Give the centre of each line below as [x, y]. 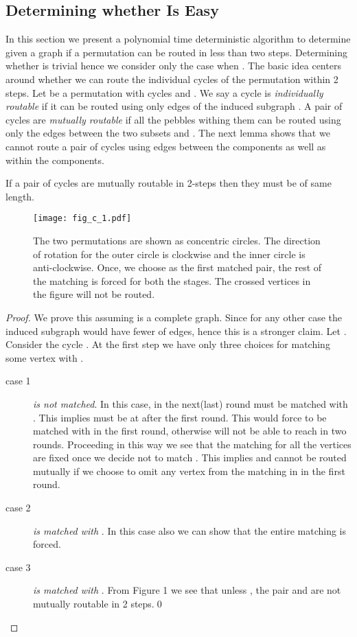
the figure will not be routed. [94, 294]
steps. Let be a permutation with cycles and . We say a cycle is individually [164, 92]
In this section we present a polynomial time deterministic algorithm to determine [178, 39]
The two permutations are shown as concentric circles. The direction [177, 240]
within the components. [55, 160]
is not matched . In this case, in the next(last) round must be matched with [191, 403]
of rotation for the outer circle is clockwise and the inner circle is [169, 254]
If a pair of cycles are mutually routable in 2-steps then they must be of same [169, 183]
